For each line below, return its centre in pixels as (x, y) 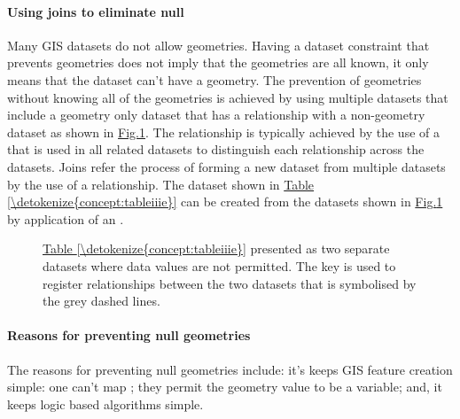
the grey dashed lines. (101, 301)
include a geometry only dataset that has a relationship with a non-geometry (216, 115)
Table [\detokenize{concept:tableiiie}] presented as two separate (216, 248)
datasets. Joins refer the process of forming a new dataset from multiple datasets (226, 166)
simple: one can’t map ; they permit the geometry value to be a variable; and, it (225, 387)
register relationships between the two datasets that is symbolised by (230, 283)
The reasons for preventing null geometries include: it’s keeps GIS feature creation (230, 369)
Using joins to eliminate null (96, 11)
